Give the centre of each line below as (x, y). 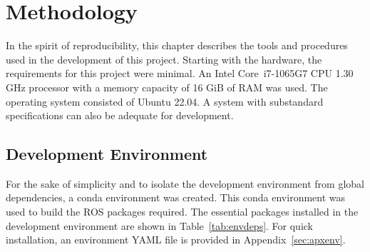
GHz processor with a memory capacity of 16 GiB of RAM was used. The (167, 87)
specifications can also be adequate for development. (120, 115)
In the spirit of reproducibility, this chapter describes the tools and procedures (177, 45)
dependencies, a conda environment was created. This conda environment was (176, 197)
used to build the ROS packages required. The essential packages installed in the (182, 212)
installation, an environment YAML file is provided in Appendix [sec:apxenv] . (176, 240)
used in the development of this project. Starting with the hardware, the (164, 59)
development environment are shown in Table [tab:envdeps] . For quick (160, 225)
